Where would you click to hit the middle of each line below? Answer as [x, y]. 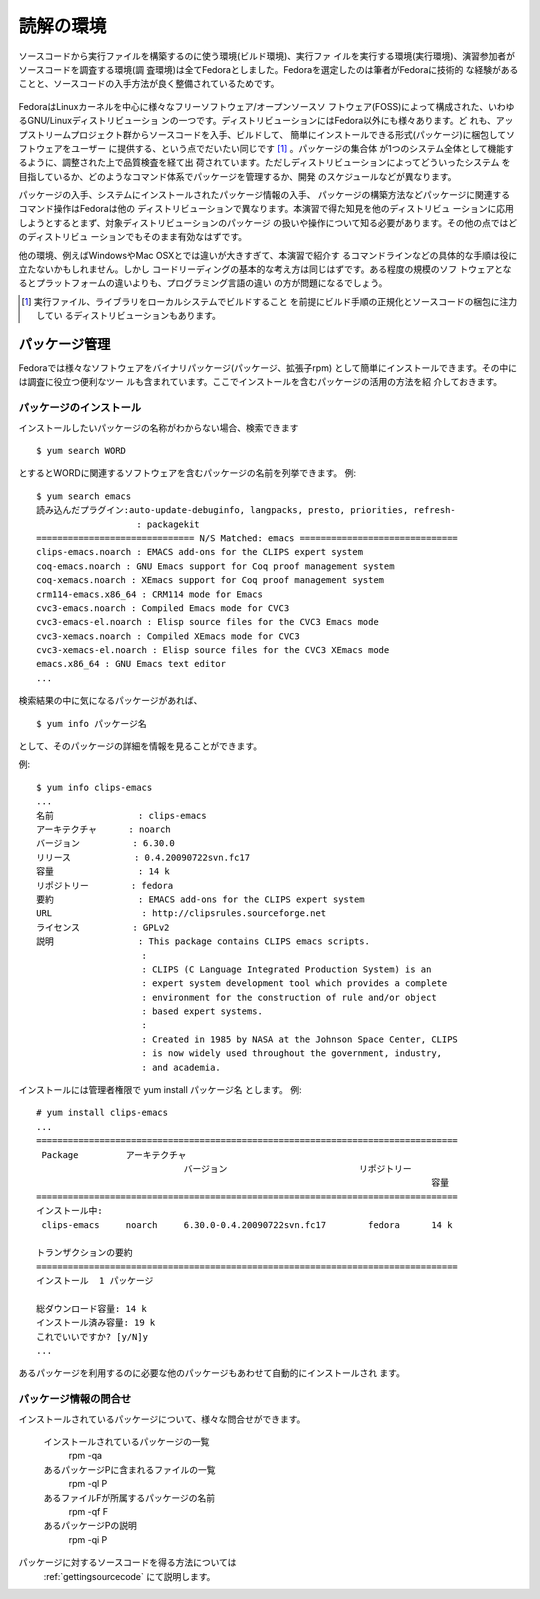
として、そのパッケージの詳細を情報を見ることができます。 [140, 746]
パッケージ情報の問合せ [75, 1399]
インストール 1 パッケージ [95, 1281]
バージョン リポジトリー [297, 1168]
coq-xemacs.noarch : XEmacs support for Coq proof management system [210, 580]
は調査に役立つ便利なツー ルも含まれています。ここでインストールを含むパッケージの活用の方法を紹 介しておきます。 [260, 382]
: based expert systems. [202, 1011]
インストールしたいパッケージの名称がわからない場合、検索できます [158, 427]
